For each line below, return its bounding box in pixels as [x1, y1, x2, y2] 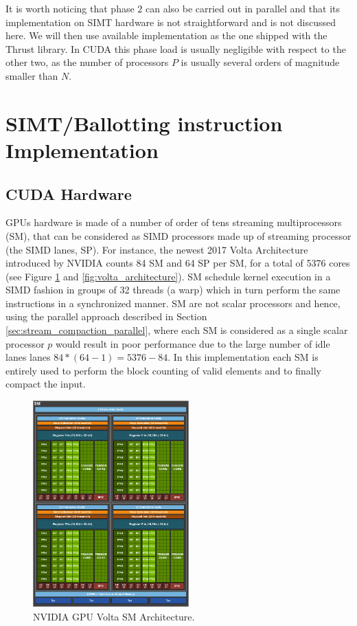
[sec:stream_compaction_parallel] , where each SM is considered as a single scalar [5, 323, 348, 337]
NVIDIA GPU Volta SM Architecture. [33, 609, 195, 623]
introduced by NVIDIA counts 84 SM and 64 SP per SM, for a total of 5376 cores [5, 256, 350, 270]
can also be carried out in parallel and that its [145, 1, 340, 15]
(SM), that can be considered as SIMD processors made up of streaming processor [5, 228, 352, 243]
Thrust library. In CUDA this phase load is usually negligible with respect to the [5, 41, 346, 56]
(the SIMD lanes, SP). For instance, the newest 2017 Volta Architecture [5, 242, 308, 256]
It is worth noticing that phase [5, 1, 135, 15]
